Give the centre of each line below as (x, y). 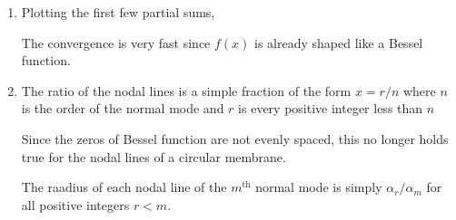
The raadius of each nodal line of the (124, 187)
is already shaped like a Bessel (339, 42)
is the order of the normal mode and (123, 108)
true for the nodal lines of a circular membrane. (154, 156)
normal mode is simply (319, 187)
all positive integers (75, 204)
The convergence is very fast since (116, 42)
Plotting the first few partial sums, (118, 12)
